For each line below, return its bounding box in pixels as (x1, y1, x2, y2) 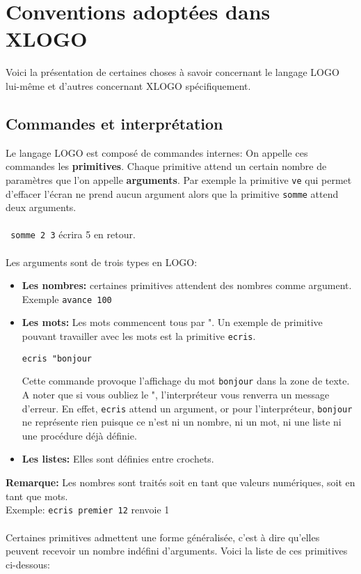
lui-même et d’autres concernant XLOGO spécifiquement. (6, 78, 251, 93)
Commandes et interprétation (6, 112, 223, 134)
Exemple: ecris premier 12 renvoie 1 (6, 502, 170, 517)
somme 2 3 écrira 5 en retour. (10, 227, 136, 242)
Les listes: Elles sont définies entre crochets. (22, 451, 214, 466)
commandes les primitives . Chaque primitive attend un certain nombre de (6, 159, 327, 173)
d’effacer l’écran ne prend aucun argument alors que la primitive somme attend (6, 186, 339, 201)
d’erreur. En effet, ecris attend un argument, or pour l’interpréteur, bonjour (22, 401, 353, 415)
